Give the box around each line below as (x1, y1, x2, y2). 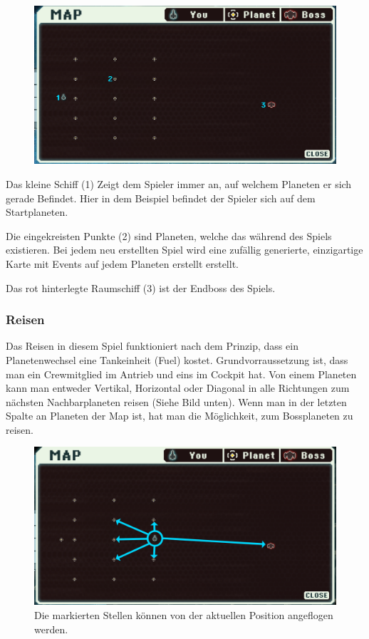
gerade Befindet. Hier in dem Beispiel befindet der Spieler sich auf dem (6, 190, 316, 205)
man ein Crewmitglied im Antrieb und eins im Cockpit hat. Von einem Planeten (6, 366, 357, 381)
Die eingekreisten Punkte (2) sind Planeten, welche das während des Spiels (6, 228, 332, 243)
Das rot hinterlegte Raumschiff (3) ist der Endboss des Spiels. (6, 280, 276, 295)
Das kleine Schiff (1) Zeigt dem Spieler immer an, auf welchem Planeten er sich (6, 176, 352, 191)
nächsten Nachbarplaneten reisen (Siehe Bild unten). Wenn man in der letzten (6, 394, 347, 409)
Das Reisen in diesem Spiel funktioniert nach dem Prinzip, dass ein (6, 338, 298, 353)
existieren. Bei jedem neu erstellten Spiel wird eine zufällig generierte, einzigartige (6, 242, 363, 257)
